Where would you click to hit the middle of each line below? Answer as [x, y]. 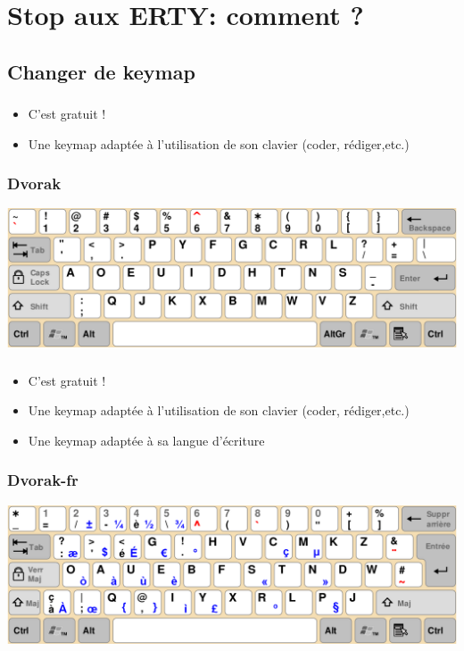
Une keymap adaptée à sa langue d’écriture [146, 440]
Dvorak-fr [43, 480]
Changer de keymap [101, 71]
